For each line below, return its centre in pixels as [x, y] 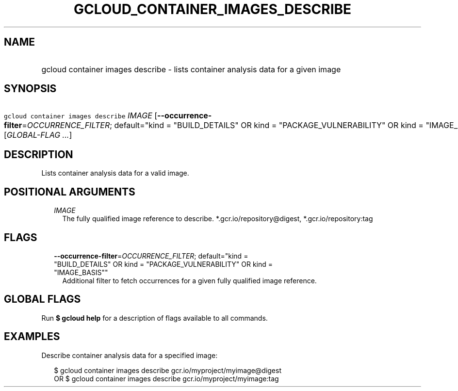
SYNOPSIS [30, 89]
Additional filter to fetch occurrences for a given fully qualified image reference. [189, 280]
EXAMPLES [32, 337]
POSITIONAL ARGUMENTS [70, 192]
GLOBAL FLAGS [42, 299]
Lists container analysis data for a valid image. [115, 173]
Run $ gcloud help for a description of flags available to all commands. [155, 318]
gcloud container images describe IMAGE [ [81, 116]
